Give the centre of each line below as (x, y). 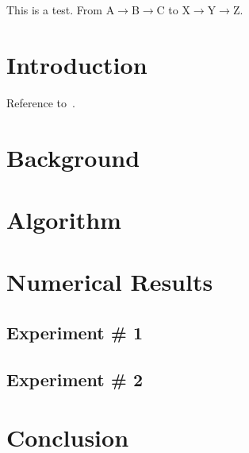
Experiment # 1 (75, 332)
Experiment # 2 (75, 379)
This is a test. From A (61, 10)
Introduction (77, 64)
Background (73, 157)
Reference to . (41, 102)
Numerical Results (110, 282)
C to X (173, 10)
